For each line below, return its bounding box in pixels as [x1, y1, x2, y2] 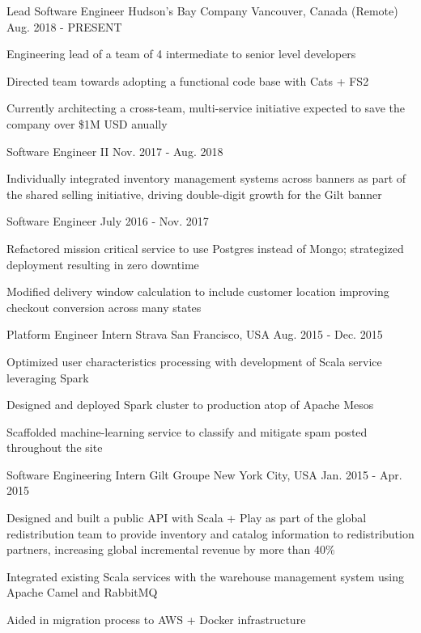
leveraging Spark [6, 369, 89, 386]
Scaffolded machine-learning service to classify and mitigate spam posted [6, 423, 368, 440]
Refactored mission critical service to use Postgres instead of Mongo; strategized [6, 239, 404, 256]
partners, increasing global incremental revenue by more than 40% [6, 541, 335, 558]
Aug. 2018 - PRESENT [6, 18, 122, 35]
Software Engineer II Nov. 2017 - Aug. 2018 [6, 142, 223, 159]
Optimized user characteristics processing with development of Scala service [6, 352, 382, 369]
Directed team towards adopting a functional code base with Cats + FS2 [6, 72, 369, 89]
